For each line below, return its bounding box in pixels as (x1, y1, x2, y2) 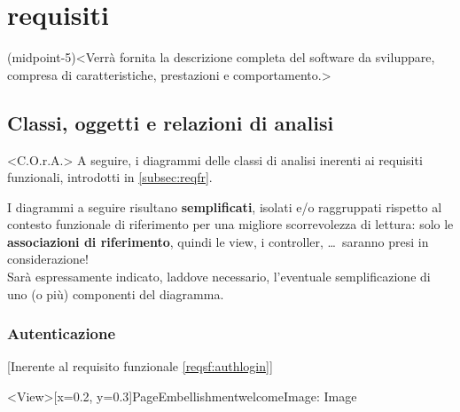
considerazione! (7, 250, 89, 268)
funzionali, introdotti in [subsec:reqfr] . (7, 168, 213, 186)
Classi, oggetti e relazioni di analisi (7, 108, 334, 136)
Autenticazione (7, 322, 116, 345)
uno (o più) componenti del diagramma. (7, 284, 224, 303)
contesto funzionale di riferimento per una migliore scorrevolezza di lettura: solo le (7, 215, 454, 234)
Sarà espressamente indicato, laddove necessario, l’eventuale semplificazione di (7, 267, 431, 286)
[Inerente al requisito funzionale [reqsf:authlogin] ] (7, 357, 273, 376)
